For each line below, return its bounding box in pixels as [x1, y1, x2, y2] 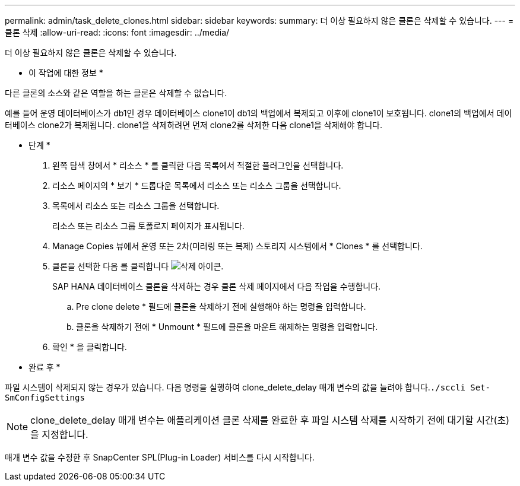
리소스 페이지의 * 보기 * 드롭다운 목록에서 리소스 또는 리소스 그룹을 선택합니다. [52, 180, 341, 190]
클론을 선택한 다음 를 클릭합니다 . [52, 261, 224, 271]
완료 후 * [28, 362, 61, 372]
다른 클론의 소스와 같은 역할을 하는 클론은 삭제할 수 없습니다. [5, 88, 227, 98]
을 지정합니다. [30, 428, 88, 440]
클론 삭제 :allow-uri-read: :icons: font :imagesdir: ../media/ [5, 27, 230, 37]
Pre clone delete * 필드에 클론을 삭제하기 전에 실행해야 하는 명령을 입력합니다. [76, 301, 366, 312]
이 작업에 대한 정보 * [28, 68, 103, 78]
